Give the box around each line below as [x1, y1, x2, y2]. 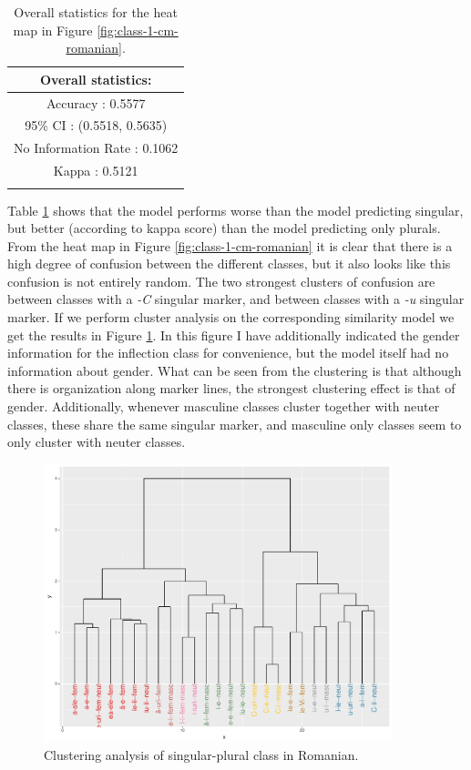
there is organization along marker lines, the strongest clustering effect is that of [7, 379, 456, 398]
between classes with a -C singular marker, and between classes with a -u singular [7, 289, 465, 309]
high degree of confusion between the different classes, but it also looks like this [7, 254, 451, 273]
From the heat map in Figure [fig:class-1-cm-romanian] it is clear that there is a [7, 236, 453, 255]
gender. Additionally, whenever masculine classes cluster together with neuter [7, 397, 440, 416]
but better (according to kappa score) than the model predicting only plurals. [7, 218, 441, 238]
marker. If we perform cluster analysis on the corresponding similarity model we [7, 308, 455, 327]
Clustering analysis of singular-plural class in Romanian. [44, 745, 359, 764]
